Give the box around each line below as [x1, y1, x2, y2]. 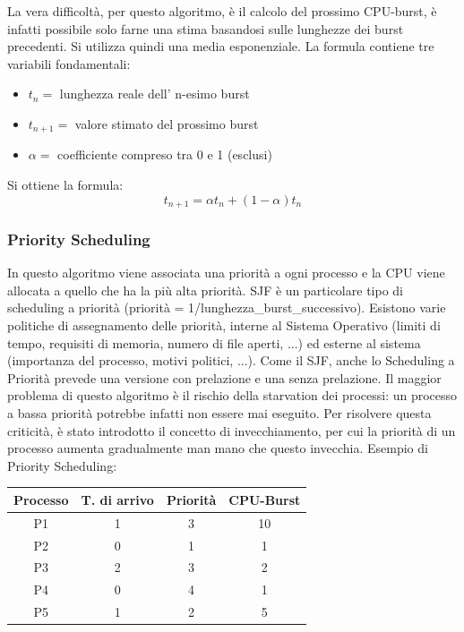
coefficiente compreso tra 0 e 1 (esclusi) [57, 145, 272, 164]
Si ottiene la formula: [7, 175, 124, 194]
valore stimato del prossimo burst [74, 114, 259, 132]
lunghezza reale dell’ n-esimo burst [59, 84, 250, 103]
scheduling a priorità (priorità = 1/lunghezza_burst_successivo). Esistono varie [7, 298, 446, 317]
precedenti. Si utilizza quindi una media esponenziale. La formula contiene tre [7, 37, 434, 56]
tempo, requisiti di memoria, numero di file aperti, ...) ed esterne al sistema [7, 333, 421, 352]
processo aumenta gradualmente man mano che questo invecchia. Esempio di [7, 439, 428, 457]
